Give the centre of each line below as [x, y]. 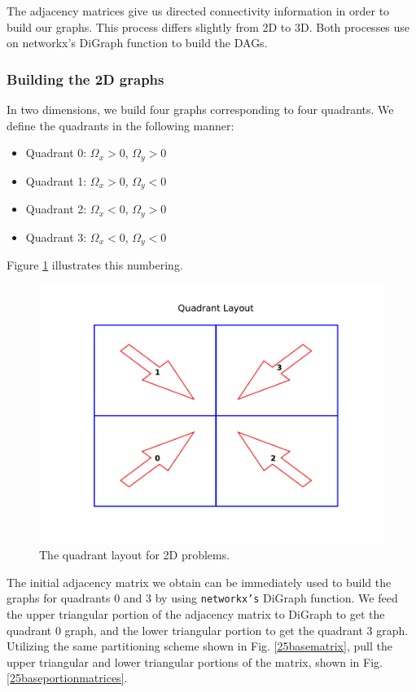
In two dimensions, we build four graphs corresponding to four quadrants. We [200, 109]
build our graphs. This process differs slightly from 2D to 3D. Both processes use [208, 26]
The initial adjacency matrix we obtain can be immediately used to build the [199, 582]
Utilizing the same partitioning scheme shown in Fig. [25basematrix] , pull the [199, 646]
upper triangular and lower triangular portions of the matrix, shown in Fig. [195, 661]
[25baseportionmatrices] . [67, 678]
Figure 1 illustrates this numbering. [95, 265]
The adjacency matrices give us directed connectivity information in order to [198, 11]
